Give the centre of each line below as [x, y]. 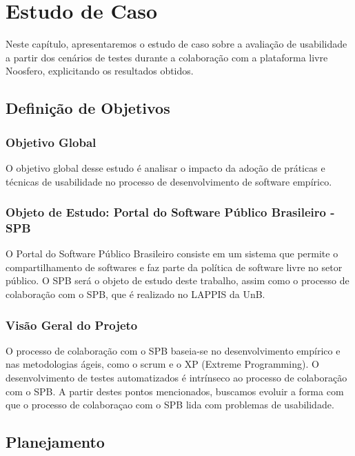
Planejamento [55, 442]
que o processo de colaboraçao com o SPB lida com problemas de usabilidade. [170, 405]
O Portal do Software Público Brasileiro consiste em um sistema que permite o [172, 254]
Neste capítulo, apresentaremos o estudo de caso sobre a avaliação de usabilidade [176, 44]
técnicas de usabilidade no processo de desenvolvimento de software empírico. [169, 181]
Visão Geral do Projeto [72, 325]
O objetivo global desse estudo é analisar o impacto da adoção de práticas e [165, 167]
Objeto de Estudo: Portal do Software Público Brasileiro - [170, 212]
